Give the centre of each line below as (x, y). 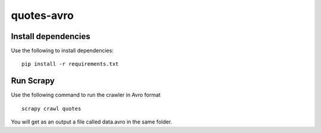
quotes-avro (43, 15)
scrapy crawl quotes (51, 108)
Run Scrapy (33, 81)
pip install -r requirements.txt (70, 64)
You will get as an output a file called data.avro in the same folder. (92, 122)
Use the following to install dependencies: (62, 51)
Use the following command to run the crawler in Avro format (86, 95)
